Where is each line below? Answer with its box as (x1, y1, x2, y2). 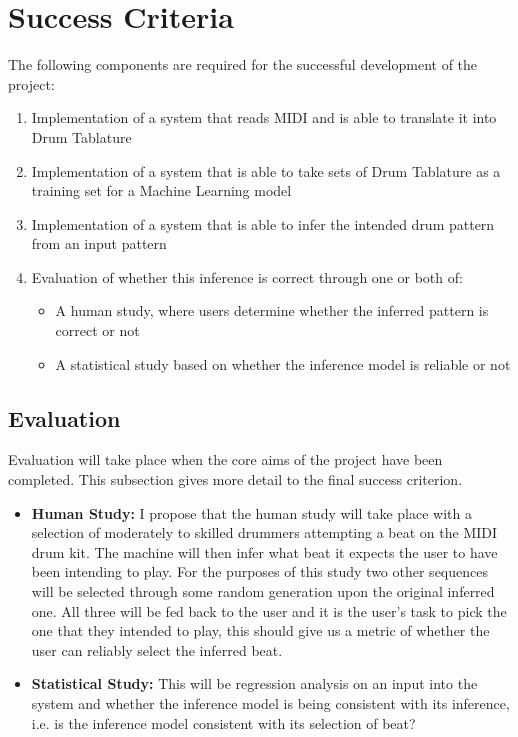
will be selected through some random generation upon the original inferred (31, 581, 495, 602)
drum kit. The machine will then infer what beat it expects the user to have (31, 541, 498, 562)
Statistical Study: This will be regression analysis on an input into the (31, 673, 478, 694)
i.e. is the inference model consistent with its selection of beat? (31, 712, 416, 733)
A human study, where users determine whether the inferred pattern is (55, 300, 489, 321)
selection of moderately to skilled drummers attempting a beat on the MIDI (31, 522, 498, 543)
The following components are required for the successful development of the (8, 54, 478, 75)
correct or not (55, 320, 140, 341)
